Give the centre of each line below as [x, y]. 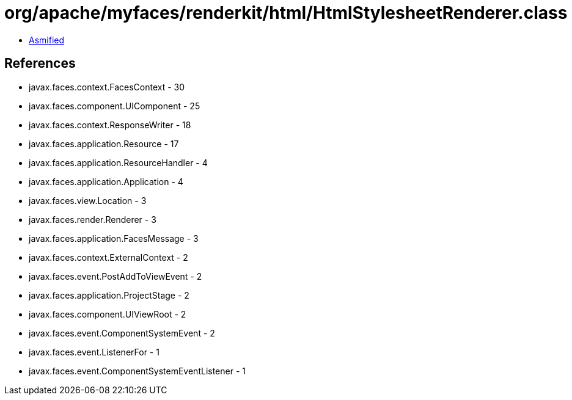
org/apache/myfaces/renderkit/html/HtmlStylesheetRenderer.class [286, 13]
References [40, 64]
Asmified [47, 40]
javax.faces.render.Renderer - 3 [93, 219]
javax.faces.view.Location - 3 [88, 200]
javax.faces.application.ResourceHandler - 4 [118, 162]
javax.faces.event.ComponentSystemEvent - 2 [122, 333]
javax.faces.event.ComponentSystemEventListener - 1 [137, 371]
